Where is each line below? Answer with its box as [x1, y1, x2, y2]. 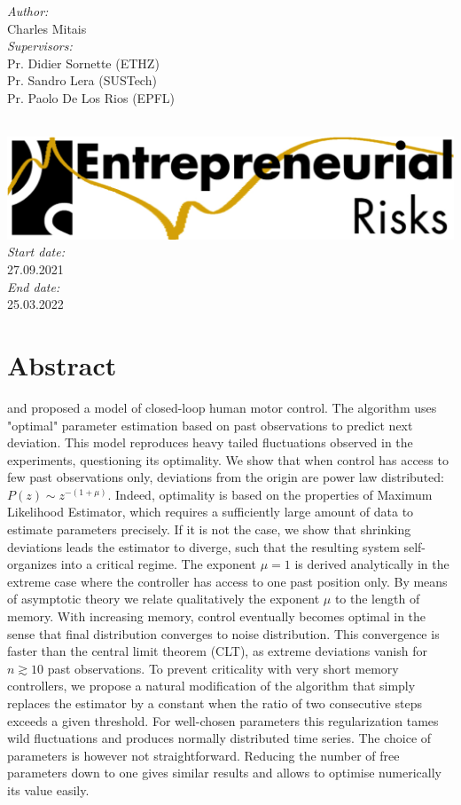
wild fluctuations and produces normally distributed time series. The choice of [7, 729, 432, 747]
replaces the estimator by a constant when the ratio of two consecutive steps [7, 694, 422, 712]
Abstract [7, 346, 117, 383]
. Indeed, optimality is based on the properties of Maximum [107, 485, 433, 503]
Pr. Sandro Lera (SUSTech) [7, 71, 157, 90]
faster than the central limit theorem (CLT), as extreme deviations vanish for [7, 642, 427, 660]
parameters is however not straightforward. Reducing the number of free [7, 746, 400, 764]
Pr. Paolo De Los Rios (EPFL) [7, 88, 175, 107]
